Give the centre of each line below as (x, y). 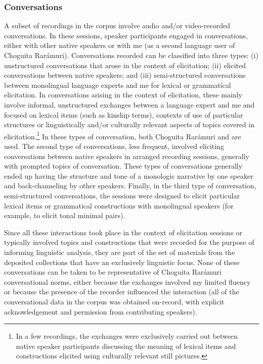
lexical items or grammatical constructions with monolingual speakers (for (119, 205)
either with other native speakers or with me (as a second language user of (120, 45)
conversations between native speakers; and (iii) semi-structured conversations (125, 75)
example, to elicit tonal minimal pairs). (65, 215)
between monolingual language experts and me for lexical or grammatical (118, 85)
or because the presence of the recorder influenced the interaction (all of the (122, 292)
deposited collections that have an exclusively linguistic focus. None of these (122, 262)
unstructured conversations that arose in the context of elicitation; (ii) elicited (125, 65)
